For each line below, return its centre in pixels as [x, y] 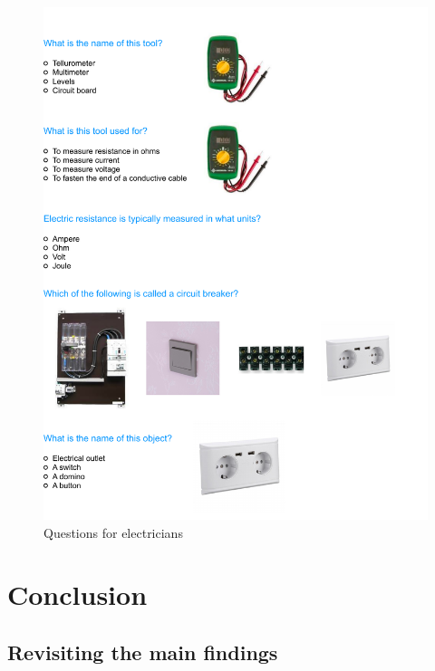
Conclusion [77, 594]
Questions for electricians [113, 532]
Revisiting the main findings [143, 652]
